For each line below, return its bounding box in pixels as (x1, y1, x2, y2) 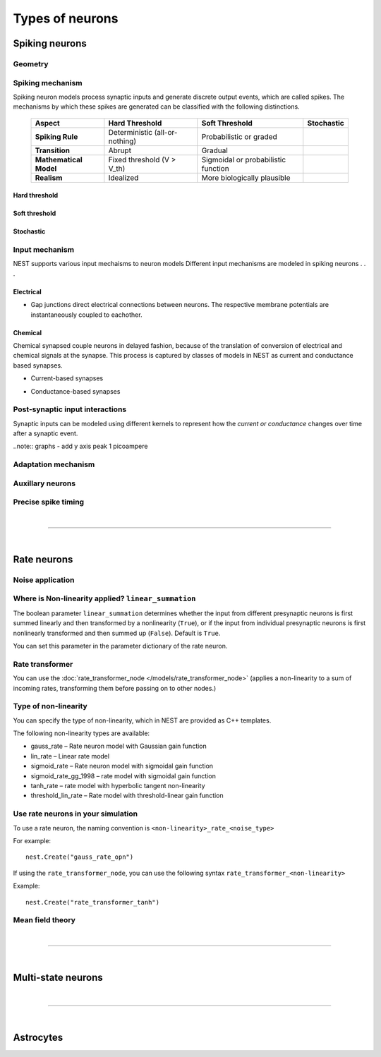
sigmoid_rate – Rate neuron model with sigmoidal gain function (30, 762, 214, 771)
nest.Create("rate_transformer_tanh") (25, 898, 160, 906)
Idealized (108, 173, 139, 183)
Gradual (201, 145, 229, 155)
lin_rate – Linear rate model (30, 751, 109, 760)
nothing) (108, 136, 137, 146)
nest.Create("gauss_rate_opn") (25, 853, 134, 861)
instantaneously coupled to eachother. (30, 310, 143, 319)
